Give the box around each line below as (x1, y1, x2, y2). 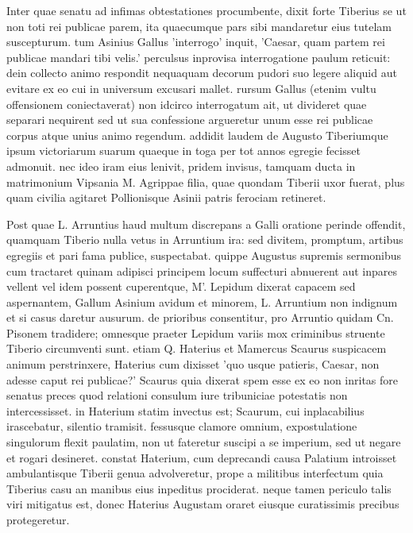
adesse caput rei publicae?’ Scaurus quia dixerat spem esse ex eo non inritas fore (6, 371, 399, 388)
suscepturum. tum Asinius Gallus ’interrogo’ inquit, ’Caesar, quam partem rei (6, 33, 385, 50)
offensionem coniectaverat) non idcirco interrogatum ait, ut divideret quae (6, 95, 367, 112)
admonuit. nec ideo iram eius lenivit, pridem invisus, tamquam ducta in (6, 157, 356, 174)
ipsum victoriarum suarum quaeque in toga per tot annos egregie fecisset (6, 142, 361, 159)
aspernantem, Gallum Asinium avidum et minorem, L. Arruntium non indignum (6, 293, 398, 310)
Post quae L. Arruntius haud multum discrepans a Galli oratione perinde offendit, (6, 215, 406, 232)
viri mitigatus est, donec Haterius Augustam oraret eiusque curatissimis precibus (6, 496, 399, 512)
